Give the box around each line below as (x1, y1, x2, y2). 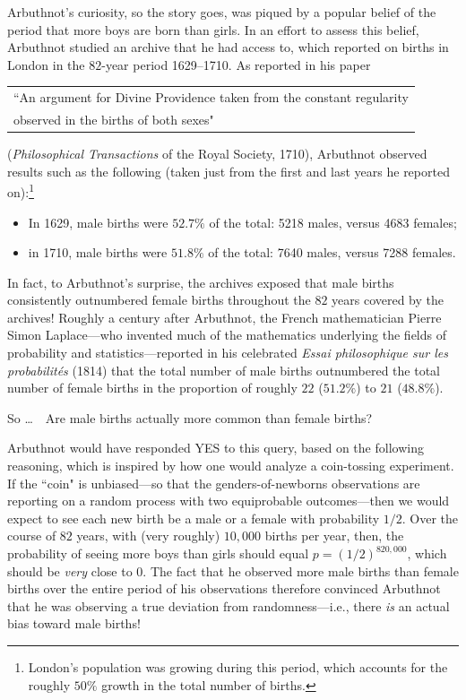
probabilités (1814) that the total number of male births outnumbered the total (7, 360, 440, 379)
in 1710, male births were (28, 243, 168, 262)
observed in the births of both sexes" (13, 109, 214, 128)
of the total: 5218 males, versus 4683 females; (209, 212, 457, 231)
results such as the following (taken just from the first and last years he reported (7, 161, 450, 180)
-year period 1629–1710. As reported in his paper (101, 55, 371, 73)
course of (7, 526, 56, 545)
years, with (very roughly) (76, 526, 220, 545)
